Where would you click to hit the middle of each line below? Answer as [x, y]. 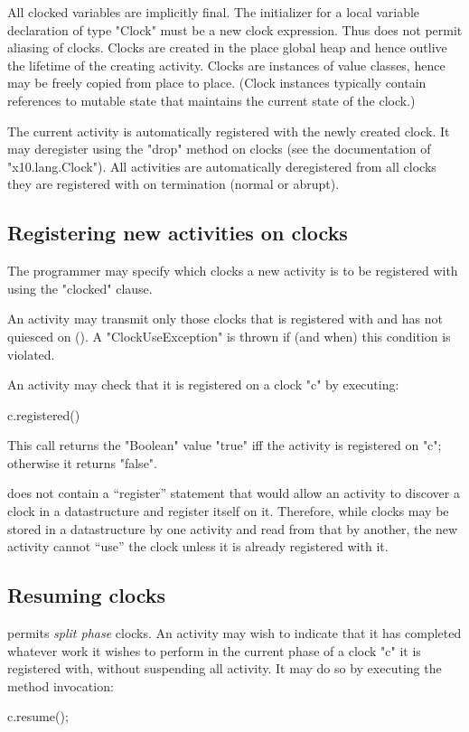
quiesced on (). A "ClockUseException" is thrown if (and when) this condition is [229, 336]
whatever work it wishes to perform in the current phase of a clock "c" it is [214, 650]
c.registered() [44, 414]
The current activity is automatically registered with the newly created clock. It [229, 131]
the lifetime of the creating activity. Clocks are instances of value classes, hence [226, 65]
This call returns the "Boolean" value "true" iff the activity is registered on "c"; [225, 445]
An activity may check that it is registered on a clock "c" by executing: [203, 385]
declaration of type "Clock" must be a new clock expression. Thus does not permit [235, 29]
